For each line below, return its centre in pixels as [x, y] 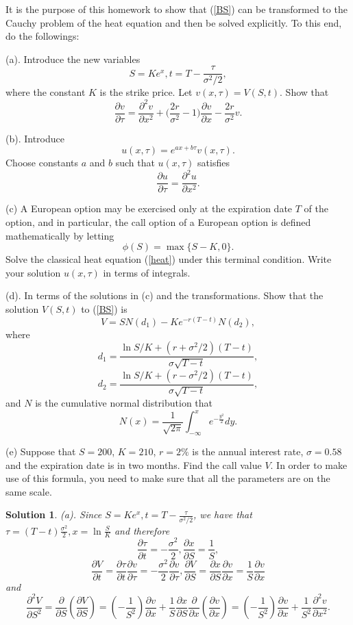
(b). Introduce [35, 138]
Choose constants [42, 163]
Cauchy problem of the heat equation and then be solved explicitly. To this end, [174, 22]
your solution [33, 272]
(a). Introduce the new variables [73, 59]
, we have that [223, 514]
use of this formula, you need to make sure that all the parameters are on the [168, 478]
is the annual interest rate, [248, 451]
